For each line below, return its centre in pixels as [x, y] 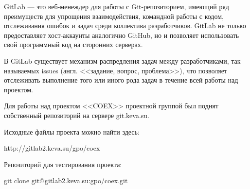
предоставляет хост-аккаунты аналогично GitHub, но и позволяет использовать [122, 35]
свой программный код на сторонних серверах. [73, 44]
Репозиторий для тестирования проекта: [63, 164]
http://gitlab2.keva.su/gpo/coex [52, 148]
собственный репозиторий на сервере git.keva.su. [77, 115]
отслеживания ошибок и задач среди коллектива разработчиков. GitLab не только [125, 26]
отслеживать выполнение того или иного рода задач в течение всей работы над [121, 80]
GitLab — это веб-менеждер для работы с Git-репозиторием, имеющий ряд [116, 6]
